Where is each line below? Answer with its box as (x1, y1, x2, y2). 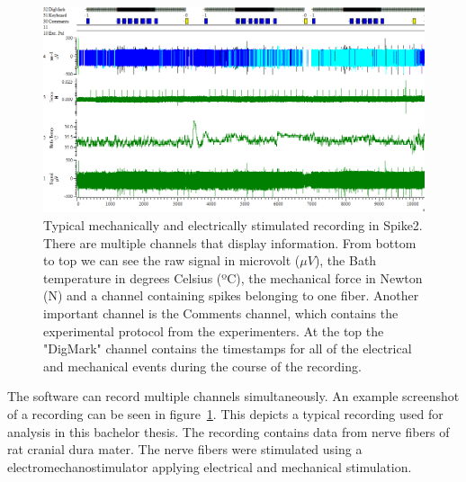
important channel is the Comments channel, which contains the (43, 303, 399, 322)
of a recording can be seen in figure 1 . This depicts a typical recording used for (7, 404, 444, 423)
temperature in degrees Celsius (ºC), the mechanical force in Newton (43, 268, 423, 287)
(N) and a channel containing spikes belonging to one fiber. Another (43, 286, 419, 305)
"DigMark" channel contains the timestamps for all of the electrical (43, 339, 412, 358)
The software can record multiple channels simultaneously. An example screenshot (7, 387, 460, 406)
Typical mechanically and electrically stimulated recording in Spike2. (43, 216, 423, 234)
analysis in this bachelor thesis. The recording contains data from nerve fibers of (7, 422, 450, 441)
